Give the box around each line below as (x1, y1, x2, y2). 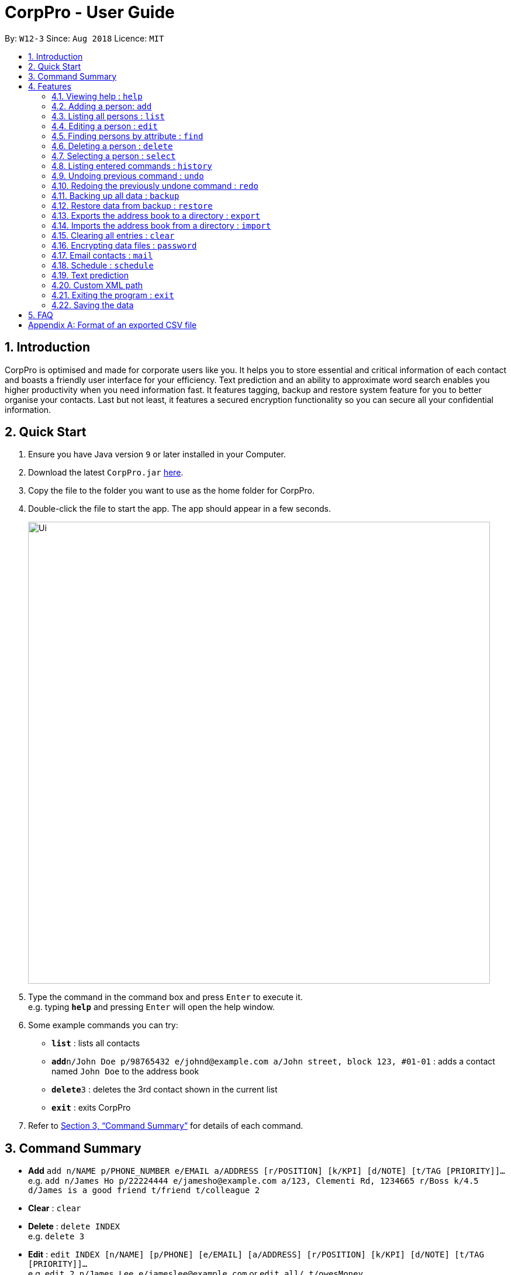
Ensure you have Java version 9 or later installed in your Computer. (28, 449, 286, 460)
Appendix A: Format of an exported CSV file (28, 319, 197, 330)
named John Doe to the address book (51, 1066, 199, 1077)
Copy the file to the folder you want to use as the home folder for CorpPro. (28, 485, 315, 496)
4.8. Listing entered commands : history (51, 160, 212, 171)
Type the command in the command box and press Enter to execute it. (28, 992, 303, 1002)
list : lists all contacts (51, 1038, 140, 1049)
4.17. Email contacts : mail (51, 250, 153, 260)
